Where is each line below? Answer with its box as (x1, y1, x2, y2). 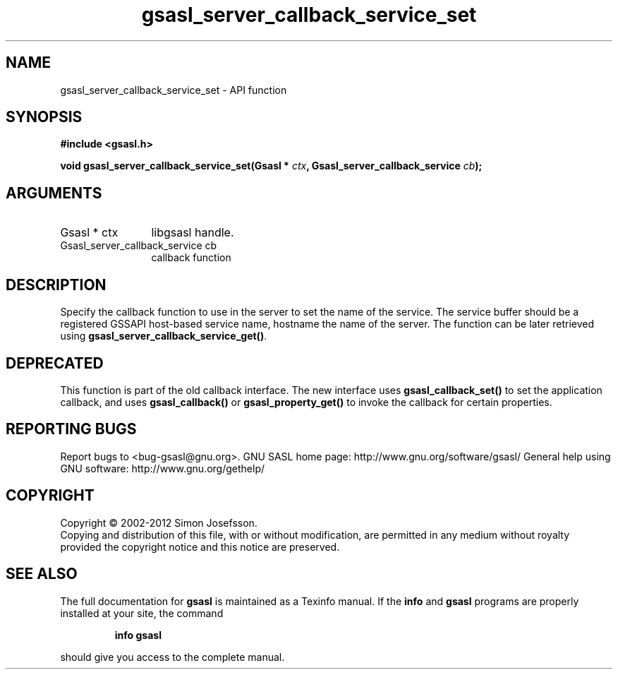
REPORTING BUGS (6, 420, 137, 438)
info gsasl (114, 628, 162, 641)
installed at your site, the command (60, 607, 224, 619)
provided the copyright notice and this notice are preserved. (60, 540, 340, 553)
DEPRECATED (6, 354, 104, 372)
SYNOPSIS (6, 108, 83, 126)
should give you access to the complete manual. (60, 650, 285, 663)
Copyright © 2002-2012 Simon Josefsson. (60, 516, 257, 529)
